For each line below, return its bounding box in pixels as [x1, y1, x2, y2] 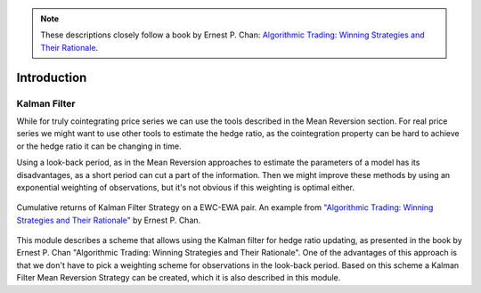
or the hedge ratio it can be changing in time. [16, 141, 182, 151]
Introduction [16, 69, 87, 85]
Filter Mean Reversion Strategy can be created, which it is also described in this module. [16, 273, 341, 283]
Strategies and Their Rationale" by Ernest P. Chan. [16, 215, 201, 225]
